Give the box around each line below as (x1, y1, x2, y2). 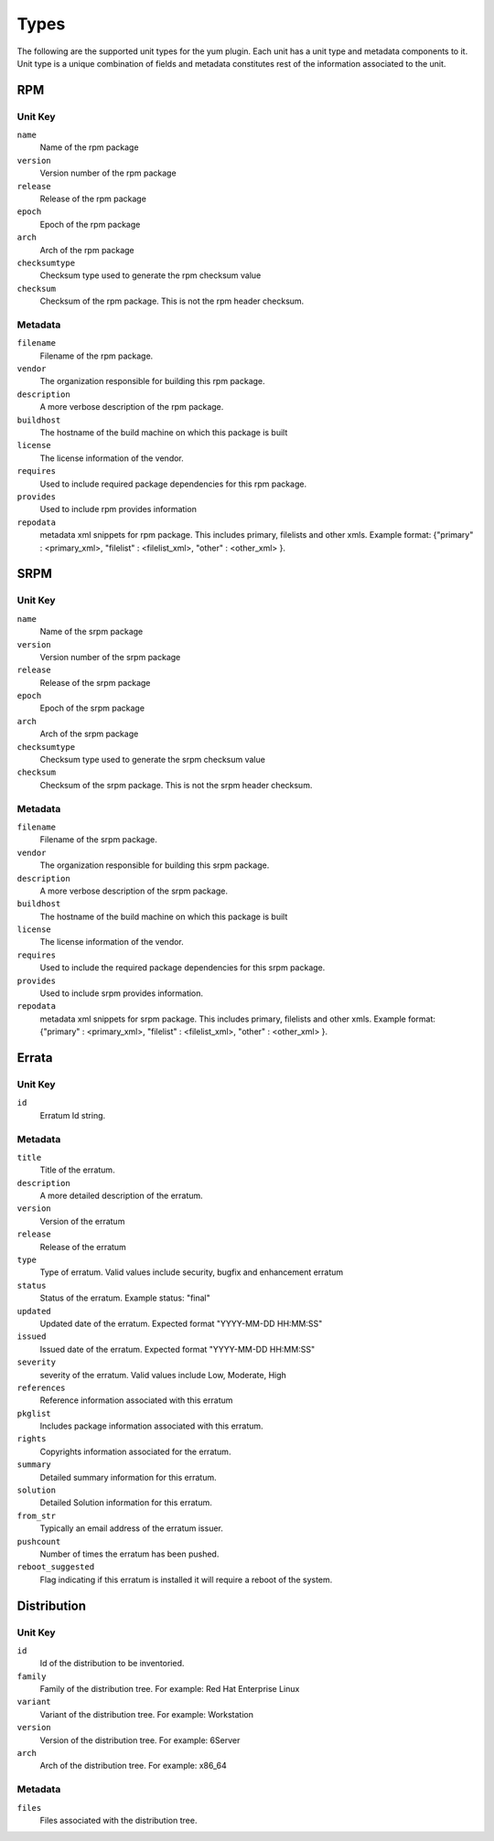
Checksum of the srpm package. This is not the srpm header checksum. (39, 779, 313, 790)
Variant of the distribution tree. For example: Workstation (39, 1708, 254, 1719)
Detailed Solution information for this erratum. (39, 1497, 212, 1508)
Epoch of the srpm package (39, 702, 145, 713)
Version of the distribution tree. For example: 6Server (39, 1734, 241, 1746)
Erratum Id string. (39, 1109, 106, 1120)
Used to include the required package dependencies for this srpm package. (39, 962, 326, 973)
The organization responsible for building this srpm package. (39, 860, 270, 871)
